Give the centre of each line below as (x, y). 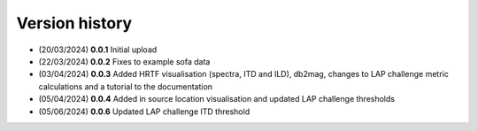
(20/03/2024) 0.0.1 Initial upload (98, 50)
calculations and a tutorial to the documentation (125, 86)
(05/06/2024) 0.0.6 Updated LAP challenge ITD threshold (144, 112)
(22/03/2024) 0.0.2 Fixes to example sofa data (124, 61)
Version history (74, 23)
